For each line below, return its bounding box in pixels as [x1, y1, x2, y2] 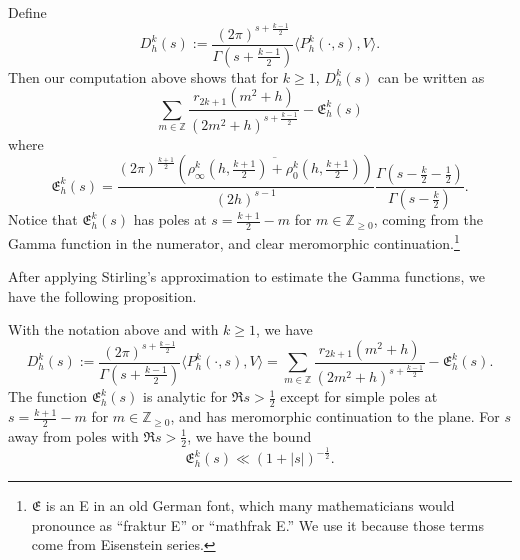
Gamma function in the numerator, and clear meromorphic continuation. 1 [8, 229, 460, 253]
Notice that [8, 209, 78, 230]
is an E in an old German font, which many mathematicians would [45, 495, 455, 516]
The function [8, 386, 87, 407]
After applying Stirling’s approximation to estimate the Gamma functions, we [8, 266, 485, 287]
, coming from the [373, 209, 483, 230]
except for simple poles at [280, 386, 438, 407]
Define [8, 2, 47, 22]
